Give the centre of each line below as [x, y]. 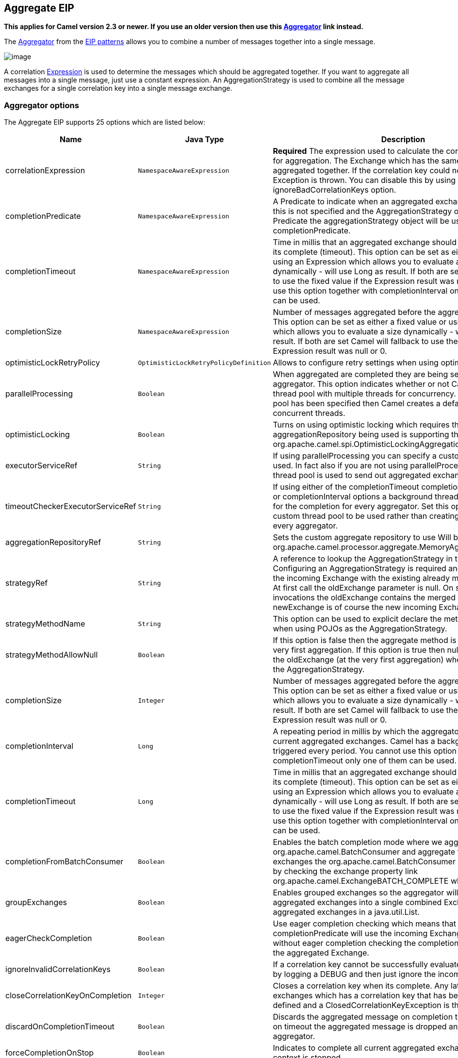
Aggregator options [41, 105]
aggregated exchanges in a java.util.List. [346, 912]
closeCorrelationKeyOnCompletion [69, 996]
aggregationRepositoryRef [53, 542]
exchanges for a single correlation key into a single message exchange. [118, 88]
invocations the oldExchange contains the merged [364, 598]
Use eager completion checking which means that [364, 924]
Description [403, 140]
